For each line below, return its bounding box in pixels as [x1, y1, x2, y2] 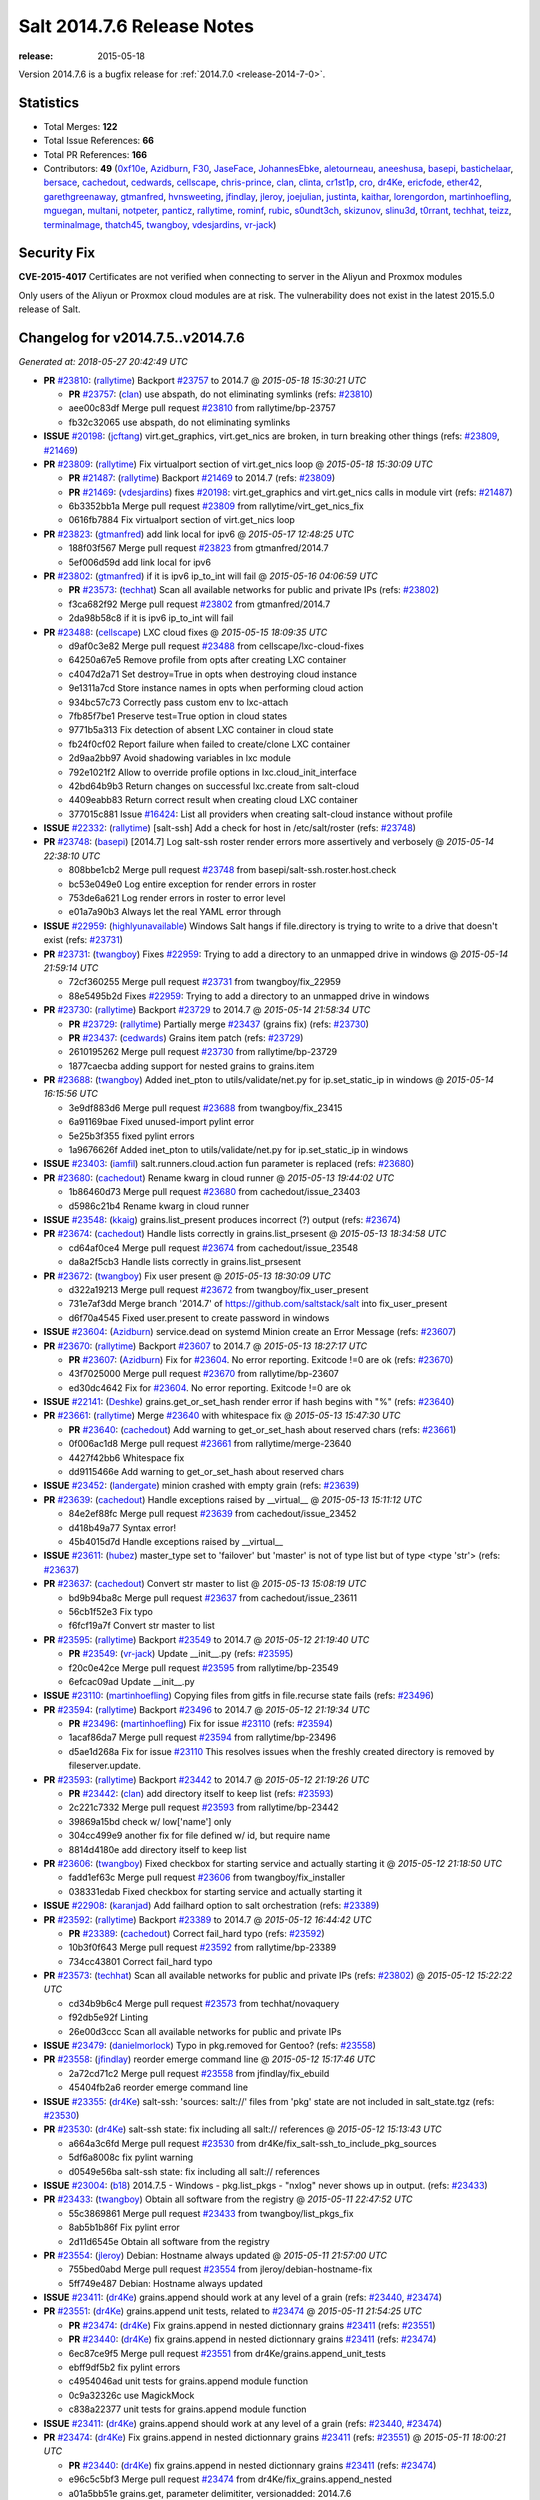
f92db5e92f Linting [68, 2011, 149, 2024]
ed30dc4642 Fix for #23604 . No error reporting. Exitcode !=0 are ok [68, 1381, 352, 1394]
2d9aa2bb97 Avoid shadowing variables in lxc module [68, 752, 292, 764]
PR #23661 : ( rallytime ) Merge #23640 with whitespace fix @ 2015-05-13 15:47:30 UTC [43, 1410, 401, 1422]
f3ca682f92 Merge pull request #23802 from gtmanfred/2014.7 [68, 598, 331, 610]
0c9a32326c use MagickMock [68, 2389, 195, 2401]
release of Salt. [18, 303, 81, 315]
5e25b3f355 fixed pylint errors [68, 1130, 195, 1142]
